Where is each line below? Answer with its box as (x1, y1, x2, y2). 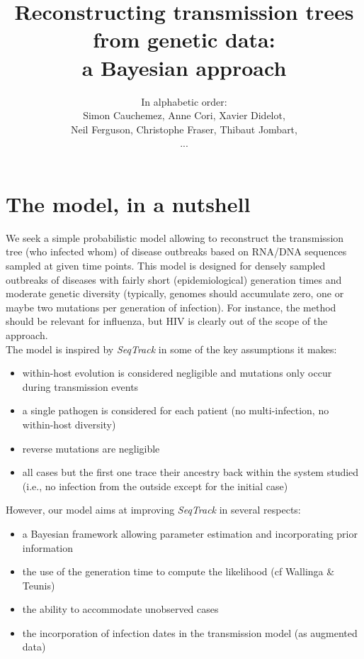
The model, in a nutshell (6, 189, 251, 218)
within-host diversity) (22, 416, 116, 431)
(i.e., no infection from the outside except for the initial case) (22, 478, 288, 493)
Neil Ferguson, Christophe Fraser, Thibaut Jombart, (71, 121, 297, 136)
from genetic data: (93, 25, 275, 54)
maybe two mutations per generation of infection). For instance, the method (6, 299, 336, 314)
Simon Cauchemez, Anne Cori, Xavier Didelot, (83, 108, 285, 123)
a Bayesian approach (81, 52, 287, 82)
